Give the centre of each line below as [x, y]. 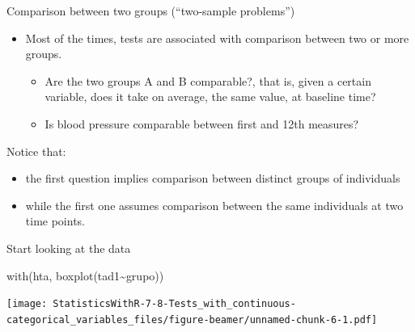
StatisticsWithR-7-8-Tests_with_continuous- [174, 304]
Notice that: [36, 151]
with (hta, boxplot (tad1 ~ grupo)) [85, 275]
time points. [55, 221]
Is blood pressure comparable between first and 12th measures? [202, 123]
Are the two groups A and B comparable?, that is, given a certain [208, 80]
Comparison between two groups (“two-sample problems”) [151, 11]
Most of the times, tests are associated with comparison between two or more [217, 38]
